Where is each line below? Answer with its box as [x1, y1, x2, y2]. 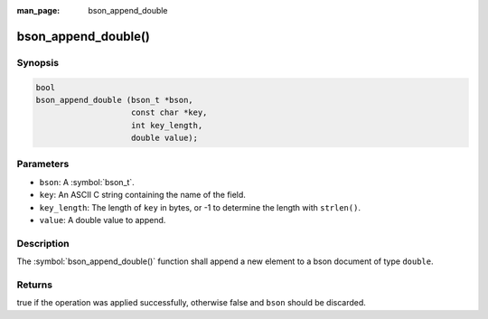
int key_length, [131, 120, 203, 130]
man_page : [16, 5, 61, 15]
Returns [16, 278, 53, 291]
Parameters [16, 158, 70, 171]
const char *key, [131, 108, 208, 117]
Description [16, 237, 70, 249]
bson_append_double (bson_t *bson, [35, 95, 193, 105]
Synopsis [16, 56, 59, 69]
